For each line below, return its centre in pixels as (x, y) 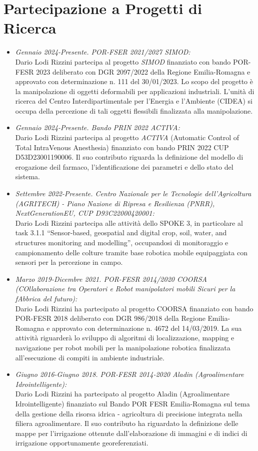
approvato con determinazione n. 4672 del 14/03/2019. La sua (147, 328)
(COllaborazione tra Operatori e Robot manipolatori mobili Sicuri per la (125, 289)
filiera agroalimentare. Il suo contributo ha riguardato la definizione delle (127, 423)
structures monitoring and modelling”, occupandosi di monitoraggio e (122, 242)
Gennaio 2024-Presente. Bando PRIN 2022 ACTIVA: (97, 127)
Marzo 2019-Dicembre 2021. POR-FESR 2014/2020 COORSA (111, 279)
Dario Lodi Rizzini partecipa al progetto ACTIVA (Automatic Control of (127, 137)
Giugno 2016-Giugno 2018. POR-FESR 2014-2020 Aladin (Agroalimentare (129, 374)
